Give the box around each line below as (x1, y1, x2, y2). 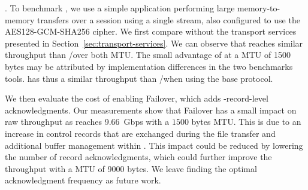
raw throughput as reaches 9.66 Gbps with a (5, 115, 170, 128)
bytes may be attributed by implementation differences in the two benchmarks (5, 60, 293, 72)
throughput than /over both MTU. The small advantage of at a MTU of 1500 (5, 48, 291, 61)
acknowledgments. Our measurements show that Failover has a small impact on (5, 103, 297, 116)
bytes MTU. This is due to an (191, 115, 301, 128)
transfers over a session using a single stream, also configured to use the (37, 13, 300, 26)
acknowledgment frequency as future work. (5, 174, 161, 186)
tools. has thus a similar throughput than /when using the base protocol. (5, 72, 273, 84)
